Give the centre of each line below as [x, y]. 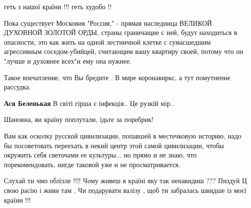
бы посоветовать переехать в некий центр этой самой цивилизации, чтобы [114, 145]
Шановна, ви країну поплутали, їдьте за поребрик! [79, 119]
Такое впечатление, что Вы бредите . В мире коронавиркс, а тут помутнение [117, 77]
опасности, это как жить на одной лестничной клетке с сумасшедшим [108, 42]
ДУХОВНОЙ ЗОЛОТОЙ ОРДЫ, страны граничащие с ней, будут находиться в [121, 32]
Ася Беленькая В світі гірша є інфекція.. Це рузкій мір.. [89, 103]
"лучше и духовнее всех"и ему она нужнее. [68, 61]
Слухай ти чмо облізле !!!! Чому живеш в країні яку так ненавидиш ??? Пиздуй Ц [125, 181]
